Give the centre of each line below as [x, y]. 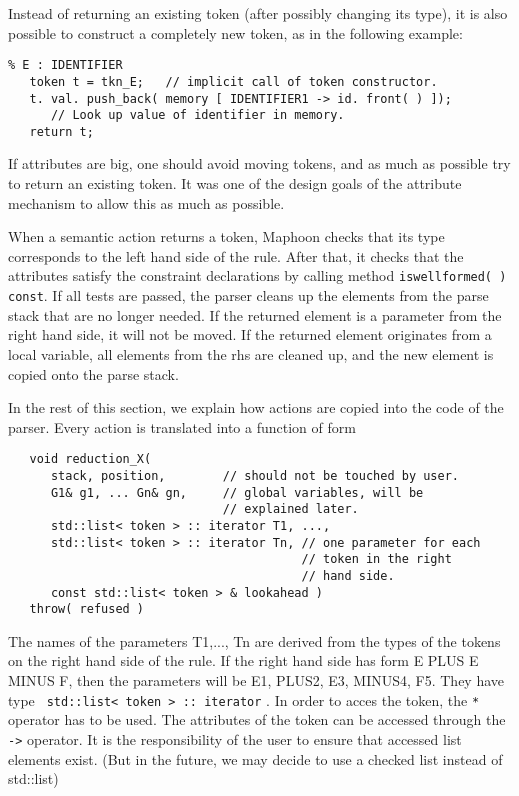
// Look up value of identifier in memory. [197, 115]
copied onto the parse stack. [93, 373]
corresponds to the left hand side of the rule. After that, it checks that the [236, 255]
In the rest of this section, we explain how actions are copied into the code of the [256, 407]
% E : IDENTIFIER [65, 65]
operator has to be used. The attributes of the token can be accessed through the [257, 719]
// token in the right [376, 559]
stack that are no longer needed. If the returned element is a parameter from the [255, 314]
